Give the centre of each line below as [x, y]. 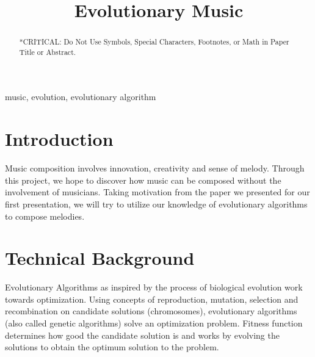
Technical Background [100, 258]
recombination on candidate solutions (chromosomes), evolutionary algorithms [151, 311]
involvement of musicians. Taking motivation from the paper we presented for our [157, 192]
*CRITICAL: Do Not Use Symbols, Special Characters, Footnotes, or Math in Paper [154, 42]
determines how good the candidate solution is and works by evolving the [142, 335]
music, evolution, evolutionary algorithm [81, 97]
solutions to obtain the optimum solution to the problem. [112, 347]
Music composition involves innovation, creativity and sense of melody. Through [155, 168]
